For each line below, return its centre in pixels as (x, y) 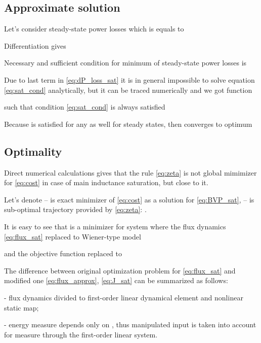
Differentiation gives (35, 45)
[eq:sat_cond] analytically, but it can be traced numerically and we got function (128, 90)
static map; (21, 307)
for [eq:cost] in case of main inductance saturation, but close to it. (106, 182)
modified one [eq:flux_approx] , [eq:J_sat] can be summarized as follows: (116, 280)
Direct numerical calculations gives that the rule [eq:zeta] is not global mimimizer (130, 172)
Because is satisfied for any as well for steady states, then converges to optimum (128, 124)
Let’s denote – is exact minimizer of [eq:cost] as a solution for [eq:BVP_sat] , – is (129, 199)
